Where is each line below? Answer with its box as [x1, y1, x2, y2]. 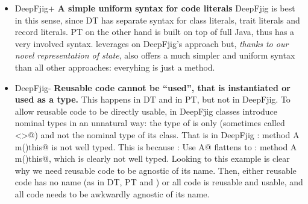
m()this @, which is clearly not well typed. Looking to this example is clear [14, 152, 290, 165]
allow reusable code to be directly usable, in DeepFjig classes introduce [14, 104, 278, 117]
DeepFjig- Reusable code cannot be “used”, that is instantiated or [14, 81, 291, 94]
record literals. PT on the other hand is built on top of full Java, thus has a [14, 25, 295, 38]
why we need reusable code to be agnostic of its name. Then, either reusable [14, 164, 297, 176]
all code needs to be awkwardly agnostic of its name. [14, 187, 210, 200]
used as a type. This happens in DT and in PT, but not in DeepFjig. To [14, 93, 291, 106]
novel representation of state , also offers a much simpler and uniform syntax [14, 49, 295, 62]
